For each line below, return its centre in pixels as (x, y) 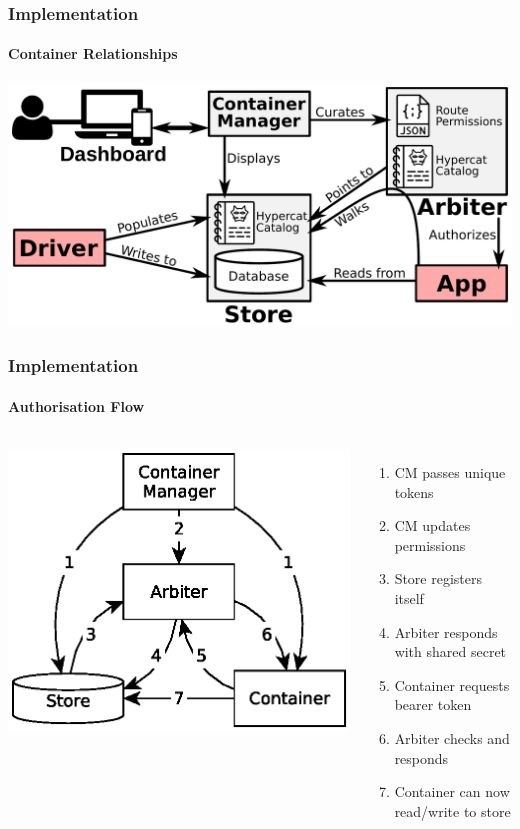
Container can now (452, 791)
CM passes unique (450, 472)
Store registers (438, 578)
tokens (414, 491)
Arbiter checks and (452, 737)
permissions (430, 544)
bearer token (433, 704)
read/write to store (452, 810)
